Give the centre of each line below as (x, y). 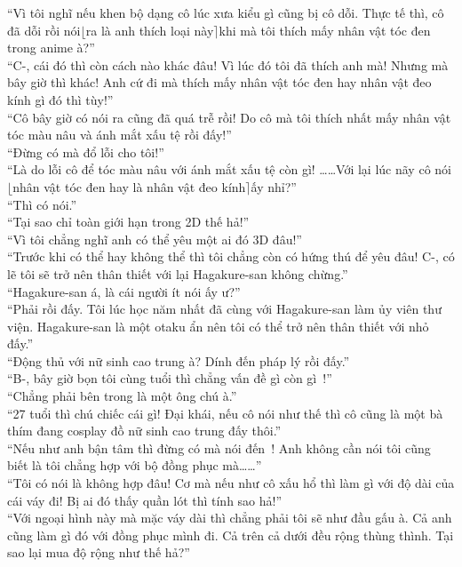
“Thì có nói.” (42, 204)
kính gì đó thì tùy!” (60, 99)
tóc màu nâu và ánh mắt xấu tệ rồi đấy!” (119, 135)
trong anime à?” (51, 48)
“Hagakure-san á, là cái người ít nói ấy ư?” (124, 291)
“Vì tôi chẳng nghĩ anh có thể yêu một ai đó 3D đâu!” (155, 239)
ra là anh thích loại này (150, 30)
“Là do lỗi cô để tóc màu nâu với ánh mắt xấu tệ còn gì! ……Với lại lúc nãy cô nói (229, 169)
